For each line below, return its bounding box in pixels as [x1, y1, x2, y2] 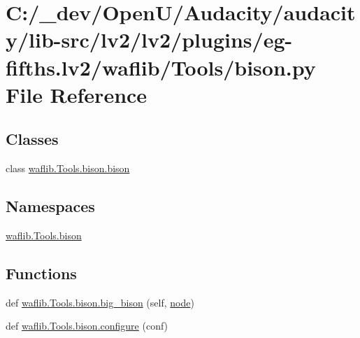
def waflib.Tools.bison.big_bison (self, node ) [6, 295, 194, 309]
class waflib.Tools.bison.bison [6, 161, 130, 176]
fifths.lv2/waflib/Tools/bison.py [6, 52, 316, 81]
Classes [6, 128, 59, 150]
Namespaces [6, 195, 95, 217]
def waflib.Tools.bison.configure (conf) [6, 318, 168, 333]
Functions [6, 262, 77, 283]
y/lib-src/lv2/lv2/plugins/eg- [6, 25, 293, 54]
